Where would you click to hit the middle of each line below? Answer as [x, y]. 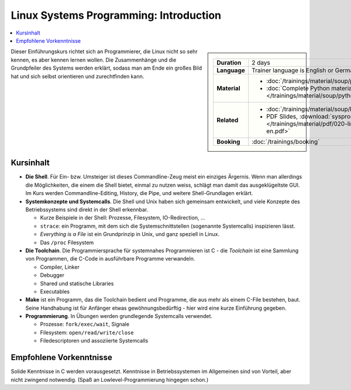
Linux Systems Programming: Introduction [116, 15]
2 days [261, 63]
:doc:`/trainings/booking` [286, 142]
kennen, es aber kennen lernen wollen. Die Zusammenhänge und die [94, 60]
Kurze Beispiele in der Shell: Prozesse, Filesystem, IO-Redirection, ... [123, 218]
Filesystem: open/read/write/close [87, 332]
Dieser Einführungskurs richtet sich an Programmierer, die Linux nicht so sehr [104, 52]
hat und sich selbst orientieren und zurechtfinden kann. [78, 76]
